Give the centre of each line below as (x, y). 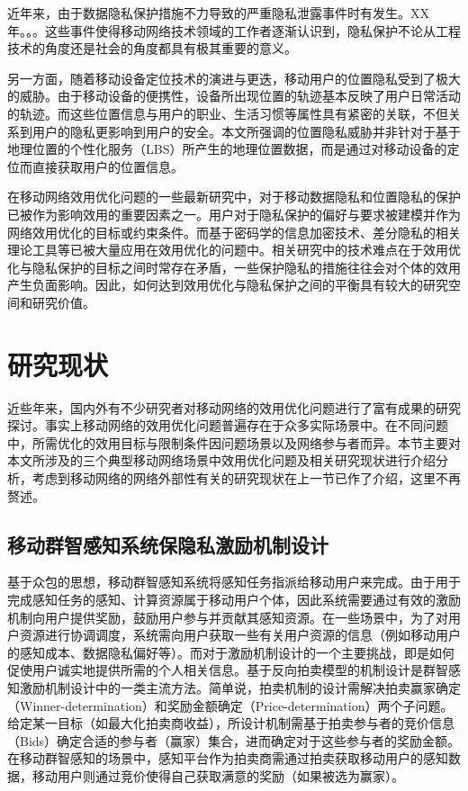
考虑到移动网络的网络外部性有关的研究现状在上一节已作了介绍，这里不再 (246, 478)
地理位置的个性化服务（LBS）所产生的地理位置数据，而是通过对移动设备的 (227, 149)
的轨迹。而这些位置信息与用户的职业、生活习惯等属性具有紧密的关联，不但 (228, 113)
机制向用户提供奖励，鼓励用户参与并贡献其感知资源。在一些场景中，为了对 (228, 617)
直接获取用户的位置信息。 (108, 166)
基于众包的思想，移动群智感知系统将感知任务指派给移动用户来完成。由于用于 (234, 582)
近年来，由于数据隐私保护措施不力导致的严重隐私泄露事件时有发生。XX (218, 13)
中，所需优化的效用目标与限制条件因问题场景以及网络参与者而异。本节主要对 (234, 442)
